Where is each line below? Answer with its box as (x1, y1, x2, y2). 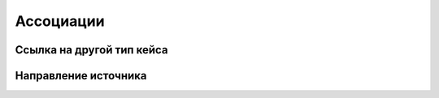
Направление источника (15, 69, 147, 83)
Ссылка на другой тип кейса (15, 43, 168, 57)
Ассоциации (15, 12, 105, 30)
